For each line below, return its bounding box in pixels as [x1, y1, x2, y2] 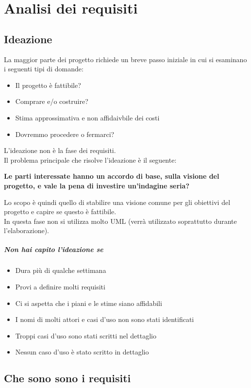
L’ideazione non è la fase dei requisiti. [4, 145, 116, 155]
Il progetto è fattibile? [15, 80, 81, 90]
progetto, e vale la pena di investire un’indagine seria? [4, 180, 190, 190]
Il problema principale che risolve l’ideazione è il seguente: [4, 154, 177, 165]
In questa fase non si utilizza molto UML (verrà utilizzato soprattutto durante [4, 216, 237, 226]
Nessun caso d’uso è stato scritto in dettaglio [15, 347, 149, 357]
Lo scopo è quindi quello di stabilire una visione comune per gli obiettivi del [4, 197, 231, 207]
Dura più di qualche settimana [15, 265, 106, 275]
